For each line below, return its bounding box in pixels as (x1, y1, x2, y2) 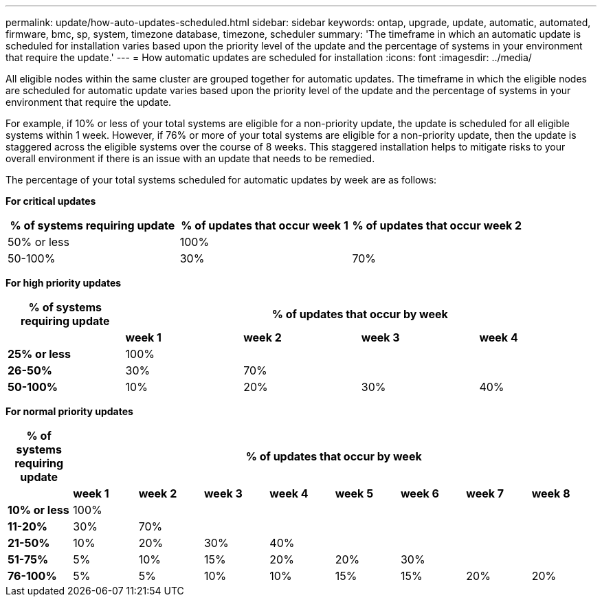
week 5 (335, 487, 374, 500)
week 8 (531, 487, 570, 500)
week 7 (466, 487, 504, 500)
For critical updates (5, 195, 96, 207)
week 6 (400, 487, 439, 500)
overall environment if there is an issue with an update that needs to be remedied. (5, 153, 375, 164)
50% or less (8, 235, 70, 249)
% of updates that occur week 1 (181, 219, 348, 232)
